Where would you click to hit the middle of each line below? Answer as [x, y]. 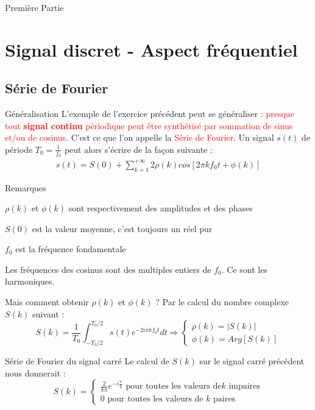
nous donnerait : [35, 373]
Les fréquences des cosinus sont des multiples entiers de [108, 269]
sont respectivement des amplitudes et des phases [161, 208]
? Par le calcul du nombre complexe [222, 302]
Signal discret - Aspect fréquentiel [151, 49]
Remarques [26, 187]
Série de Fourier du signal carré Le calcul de [87, 361]
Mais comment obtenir [47, 302]
